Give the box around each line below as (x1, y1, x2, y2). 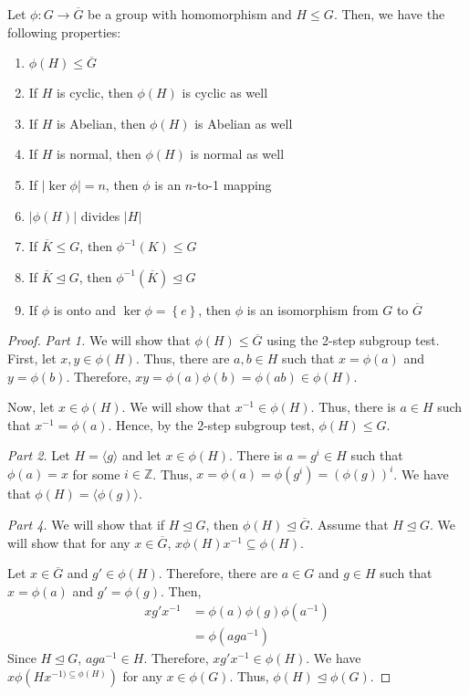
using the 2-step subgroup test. (266, 331, 440, 350)
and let (121, 446, 162, 465)
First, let (7, 348, 57, 367)
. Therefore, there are (158, 563, 278, 583)
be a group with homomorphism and (88, 5, 292, 23)
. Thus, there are (135, 348, 230, 367)
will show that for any (7, 532, 130, 552)
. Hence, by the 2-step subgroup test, (108, 415, 315, 434)
